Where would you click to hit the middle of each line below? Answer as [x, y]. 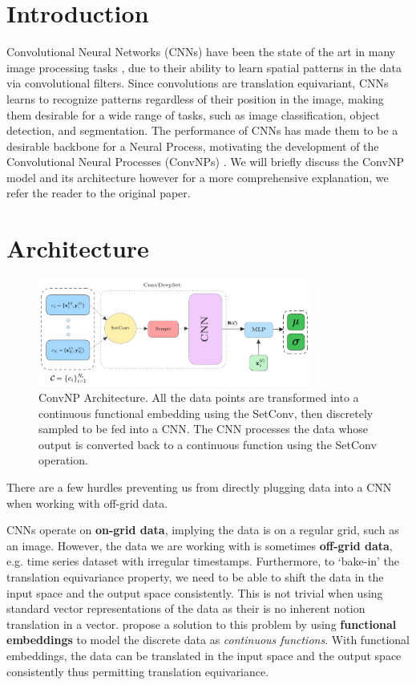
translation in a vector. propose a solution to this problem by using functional [202, 624]
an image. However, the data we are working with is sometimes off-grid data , [200, 545]
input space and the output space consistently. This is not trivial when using [195, 592]
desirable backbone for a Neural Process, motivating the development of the [193, 146]
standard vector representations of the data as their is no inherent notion [186, 608]
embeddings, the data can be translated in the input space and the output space [204, 655]
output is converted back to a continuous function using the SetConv [208, 444]
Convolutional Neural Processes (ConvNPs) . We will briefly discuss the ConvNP [205, 162]
